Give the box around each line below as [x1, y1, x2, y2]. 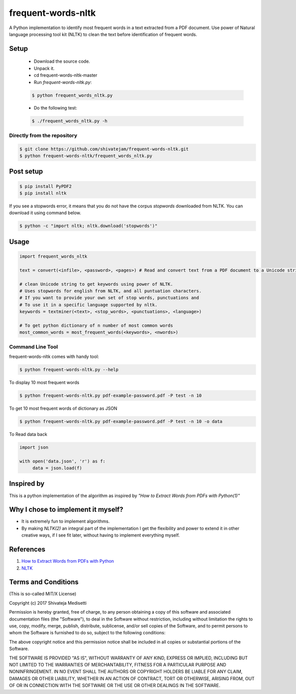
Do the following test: [34, 105, 77, 111]
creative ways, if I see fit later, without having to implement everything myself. [21, 532, 180, 538]
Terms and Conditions [9, 578, 79, 586]
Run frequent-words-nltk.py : [34, 79, 92, 85]
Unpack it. [34, 65, 55, 71]
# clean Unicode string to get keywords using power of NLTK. [19, 281, 173, 287]
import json [19, 444, 49, 450]
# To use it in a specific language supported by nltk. [19, 302, 158, 308]
